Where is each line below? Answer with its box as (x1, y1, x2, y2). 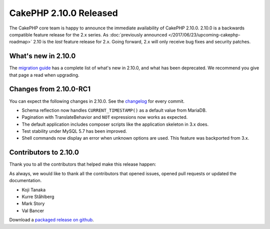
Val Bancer (21, 208, 44, 214)
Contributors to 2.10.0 (9, 148, 79, 157)
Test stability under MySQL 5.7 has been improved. (21, 128, 127, 134)
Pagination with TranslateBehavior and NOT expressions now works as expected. (21, 114, 187, 120)
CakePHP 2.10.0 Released (9, 7, 118, 18)
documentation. (9, 178, 42, 184)
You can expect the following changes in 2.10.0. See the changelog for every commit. (9, 98, 185, 104)
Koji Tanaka (21, 187, 46, 193)
